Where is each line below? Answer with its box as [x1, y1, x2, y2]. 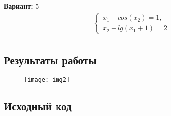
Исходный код [4, 98, 72, 113]
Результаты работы [4, 52, 97, 68]
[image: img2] [24, 76, 70, 83]
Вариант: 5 [4, 1, 39, 11]
